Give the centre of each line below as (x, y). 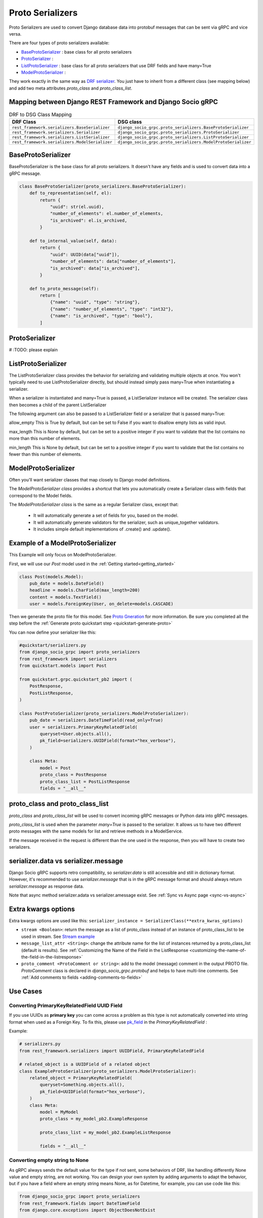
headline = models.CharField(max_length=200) (85, 590)
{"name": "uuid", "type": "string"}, (95, 302)
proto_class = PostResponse (73, 775)
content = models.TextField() (66, 597)
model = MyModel (59, 1112)
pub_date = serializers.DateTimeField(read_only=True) (96, 720)
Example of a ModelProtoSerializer (63, 543)
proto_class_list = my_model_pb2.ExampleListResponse (105, 1132)
